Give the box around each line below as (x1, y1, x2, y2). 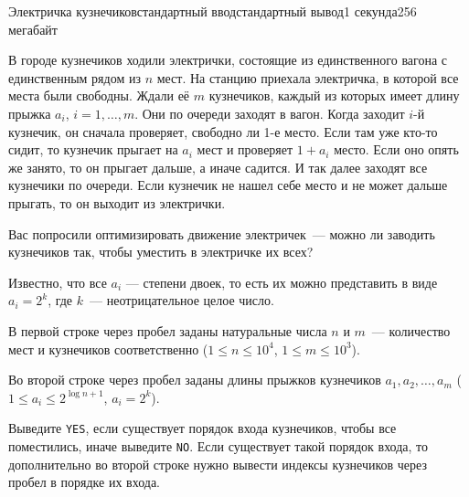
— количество (371, 321, 451, 340)
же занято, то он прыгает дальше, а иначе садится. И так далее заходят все (8, 157, 428, 176)
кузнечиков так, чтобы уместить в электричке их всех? (8, 242, 314, 261)
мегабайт (8, 19, 58, 38)
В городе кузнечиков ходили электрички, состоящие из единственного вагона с (8, 50, 448, 69)
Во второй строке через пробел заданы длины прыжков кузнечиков (8, 370, 381, 389)
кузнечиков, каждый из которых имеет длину (208, 86, 460, 105)
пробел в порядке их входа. (8, 472, 161, 492)
